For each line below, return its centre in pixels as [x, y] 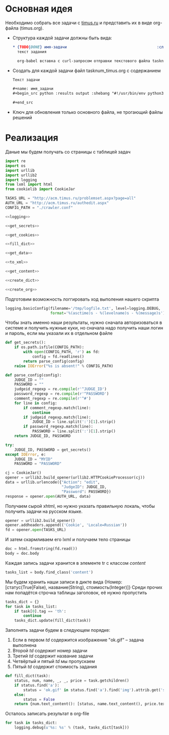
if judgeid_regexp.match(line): [57, 417]
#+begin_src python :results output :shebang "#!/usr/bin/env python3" [89, 94]
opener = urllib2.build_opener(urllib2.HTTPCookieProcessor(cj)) [75, 478]
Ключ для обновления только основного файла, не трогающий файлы [88, 112]
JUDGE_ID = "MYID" [33, 459]
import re [16, 161]
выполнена [24, 645]
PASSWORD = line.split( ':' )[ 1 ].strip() [74, 431]
